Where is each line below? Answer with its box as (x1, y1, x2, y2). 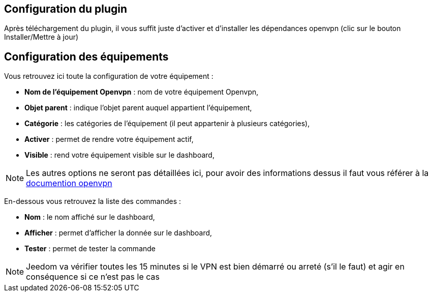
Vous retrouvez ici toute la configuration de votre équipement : (4, 72, 213, 81)
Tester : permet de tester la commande (24, 244, 156, 253)
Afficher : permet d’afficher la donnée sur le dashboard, (24, 228, 212, 238)
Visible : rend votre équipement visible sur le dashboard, (24, 151, 214, 160)
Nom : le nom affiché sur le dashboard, (24, 213, 155, 222)
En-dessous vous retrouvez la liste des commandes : (4, 197, 181, 206)
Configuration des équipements (4, 50, 169, 63)
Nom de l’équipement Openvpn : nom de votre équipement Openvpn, (24, 87, 259, 97)
